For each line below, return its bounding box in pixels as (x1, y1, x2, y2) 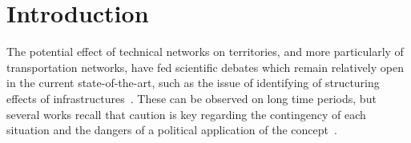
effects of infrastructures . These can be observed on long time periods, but (6, 89, 377, 106)
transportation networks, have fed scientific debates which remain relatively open (6, 58, 404, 75)
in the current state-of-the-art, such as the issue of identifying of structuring (6, 74, 380, 91)
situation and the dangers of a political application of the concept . (6, 121, 337, 138)
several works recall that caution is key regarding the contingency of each (6, 105, 366, 122)
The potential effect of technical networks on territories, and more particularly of (6, 43, 404, 60)
